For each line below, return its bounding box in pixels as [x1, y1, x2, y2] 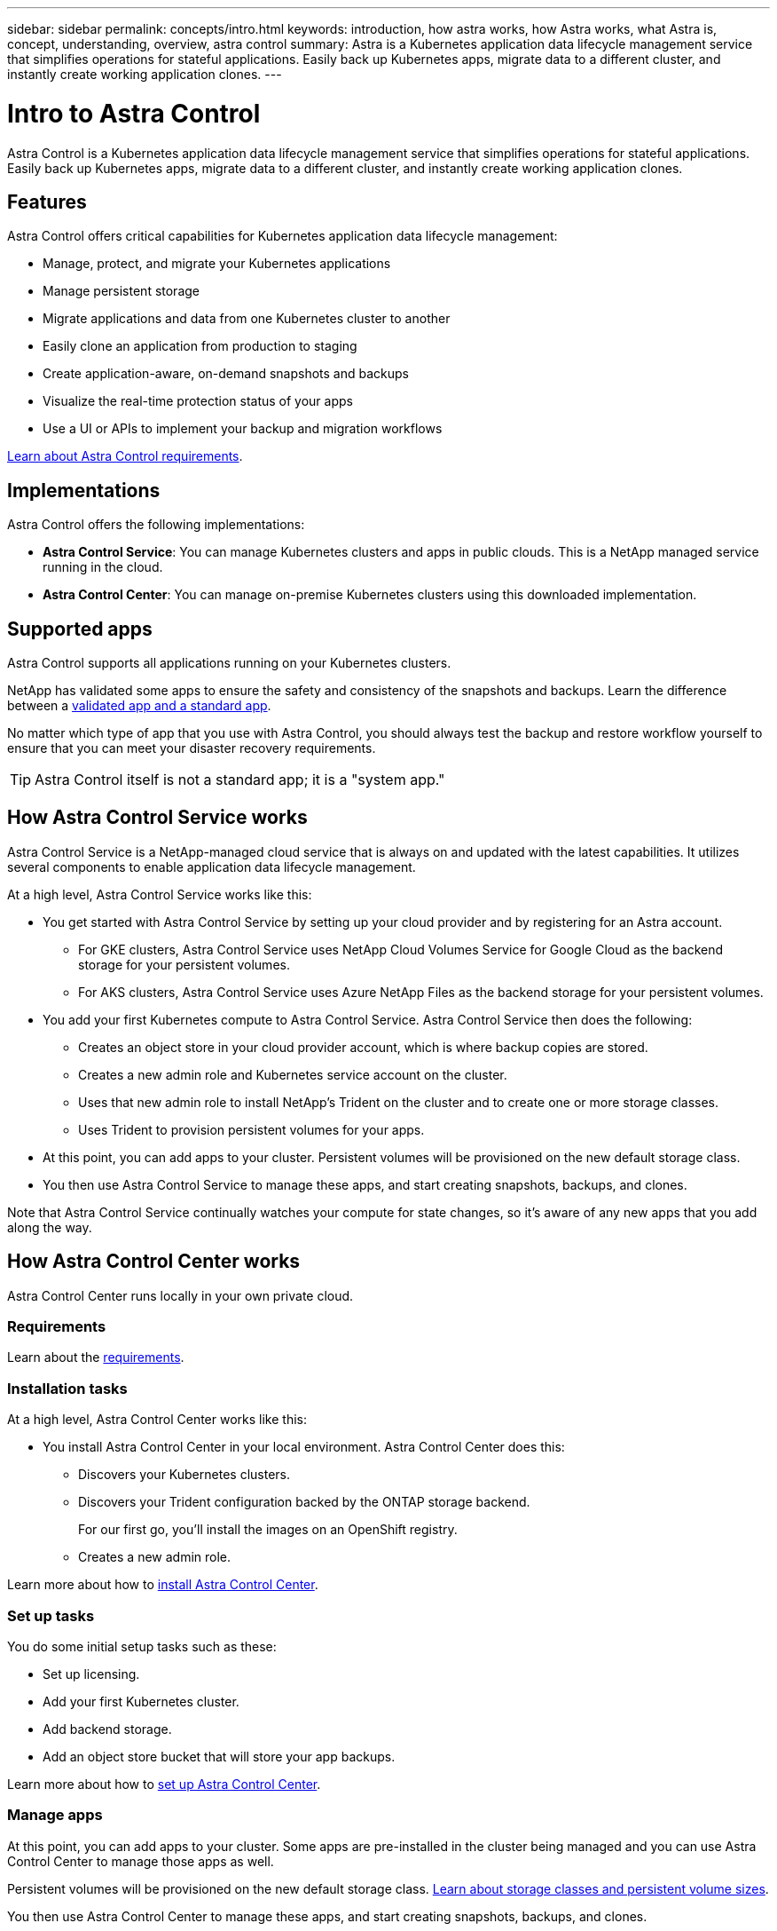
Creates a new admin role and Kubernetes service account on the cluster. [78, 1066, 507, 1082]
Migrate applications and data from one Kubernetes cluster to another [43, 311, 451, 327]
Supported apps [7, 617, 153, 640]
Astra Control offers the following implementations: [7, 517, 305, 533]
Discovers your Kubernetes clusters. [78, 1467, 290, 1483]
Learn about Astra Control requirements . [7, 448, 243, 464]
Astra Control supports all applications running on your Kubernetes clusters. [7, 655, 451, 671]
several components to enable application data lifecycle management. [7, 859, 416, 874]
